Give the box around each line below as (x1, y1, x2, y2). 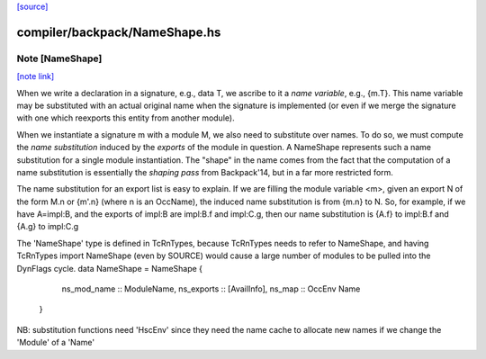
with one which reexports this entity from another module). (16, 112, 235, 123)
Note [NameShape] (16, 52, 103, 65)
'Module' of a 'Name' (16, 337, 94, 348)
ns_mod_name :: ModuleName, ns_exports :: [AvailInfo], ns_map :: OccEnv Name (61, 283, 361, 294)
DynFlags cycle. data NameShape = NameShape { (16, 263, 202, 274)
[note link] (16, 71, 55, 82)
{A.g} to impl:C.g (16, 221, 79, 232)
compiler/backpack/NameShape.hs (16, 24, 221, 40)
